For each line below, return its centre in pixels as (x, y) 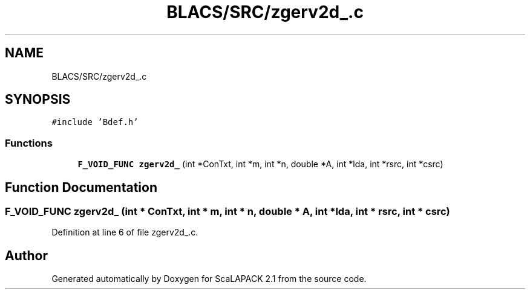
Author (26, 255)
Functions (29, 143)
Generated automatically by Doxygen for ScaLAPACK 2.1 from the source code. (209, 279)
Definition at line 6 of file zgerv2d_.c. (125, 232)
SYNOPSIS (38, 100)
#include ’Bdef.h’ (95, 122)
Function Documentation (81, 187)
